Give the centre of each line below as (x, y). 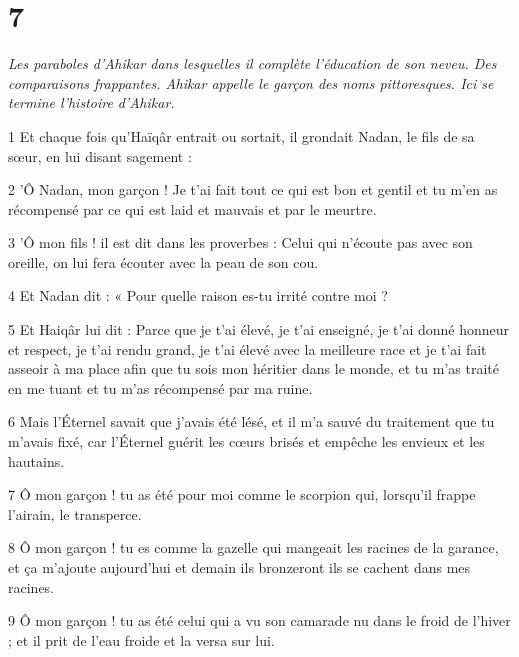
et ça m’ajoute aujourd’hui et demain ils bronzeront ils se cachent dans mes (239, 567)
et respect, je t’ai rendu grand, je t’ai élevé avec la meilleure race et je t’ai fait (247, 348)
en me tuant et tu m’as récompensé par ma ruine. (160, 387)
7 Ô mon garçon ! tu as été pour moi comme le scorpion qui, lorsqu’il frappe (242, 494)
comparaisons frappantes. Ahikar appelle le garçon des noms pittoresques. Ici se (251, 82)
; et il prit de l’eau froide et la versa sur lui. (141, 639)
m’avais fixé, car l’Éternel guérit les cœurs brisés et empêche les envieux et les (246, 441)
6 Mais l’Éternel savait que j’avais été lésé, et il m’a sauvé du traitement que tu (251, 421)
